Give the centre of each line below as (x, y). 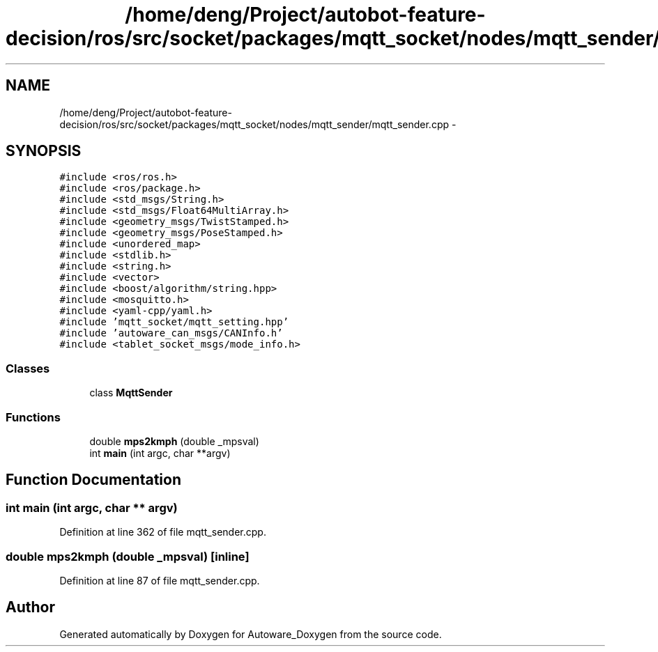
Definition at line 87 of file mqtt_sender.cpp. (160, 580)
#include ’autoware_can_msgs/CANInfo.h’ (171, 333)
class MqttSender (131, 393)
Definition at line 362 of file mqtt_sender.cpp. (163, 532)
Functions (33, 417)
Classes (28, 368)
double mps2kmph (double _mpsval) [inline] (128, 556)
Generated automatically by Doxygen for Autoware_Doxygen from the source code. (251, 634)
